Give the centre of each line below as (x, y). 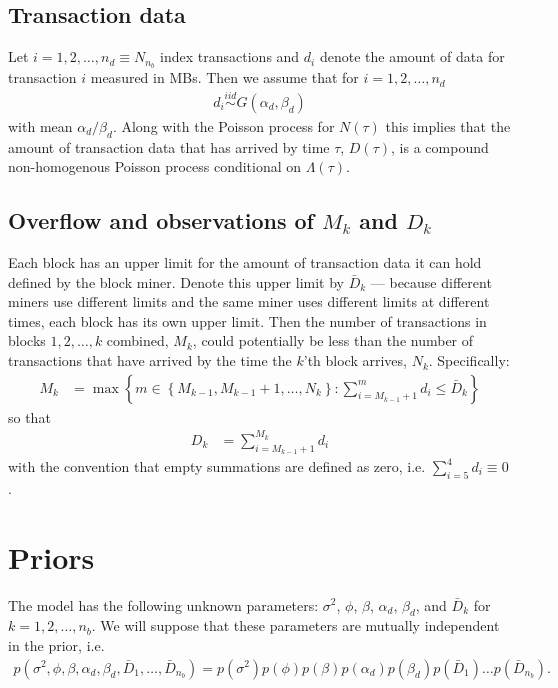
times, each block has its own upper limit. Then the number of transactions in (247, 320)
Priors (51, 556)
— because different (431, 281)
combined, (137, 340)
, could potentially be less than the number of (333, 340)
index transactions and (230, 56)
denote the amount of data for (412, 56)
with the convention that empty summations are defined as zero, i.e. (217, 466)
